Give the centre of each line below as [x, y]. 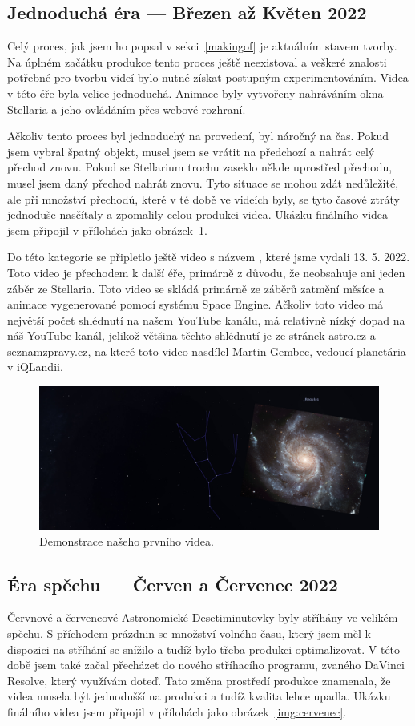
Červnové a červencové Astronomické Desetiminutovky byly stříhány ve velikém [203, 617]
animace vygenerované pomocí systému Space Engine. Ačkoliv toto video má [195, 304]
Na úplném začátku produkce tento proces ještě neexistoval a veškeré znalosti [197, 61]
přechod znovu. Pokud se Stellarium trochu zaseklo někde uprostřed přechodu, [200, 167]
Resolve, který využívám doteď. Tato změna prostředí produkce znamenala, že [199, 680]
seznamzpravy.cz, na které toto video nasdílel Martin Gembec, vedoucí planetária [207, 351]
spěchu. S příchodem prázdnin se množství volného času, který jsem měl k [189, 633]
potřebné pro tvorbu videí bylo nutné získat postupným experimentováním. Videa [208, 77]
